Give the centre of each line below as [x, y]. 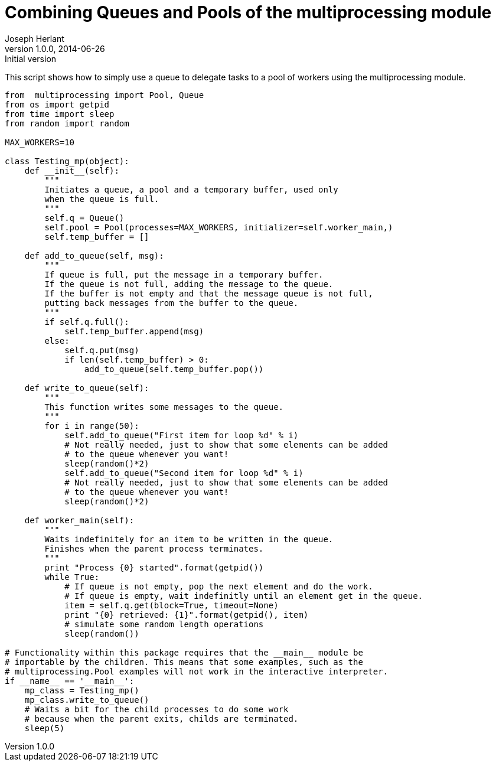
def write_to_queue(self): [87, 388]
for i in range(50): [92, 426]
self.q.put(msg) [102, 350]
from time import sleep [60, 114]
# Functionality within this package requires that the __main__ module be [184, 652]
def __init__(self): [72, 170]
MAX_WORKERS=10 [40, 142]
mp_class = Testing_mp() [82, 690]
